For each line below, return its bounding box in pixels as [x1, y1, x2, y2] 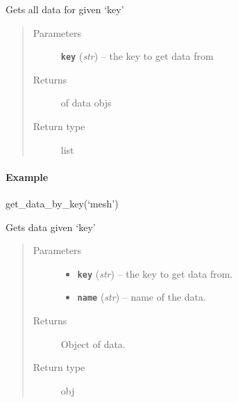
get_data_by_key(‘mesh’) [6, 196, 119, 211]
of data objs [60, 95, 112, 110]
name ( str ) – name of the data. [77, 290, 206, 304]
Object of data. [60, 336, 126, 351]
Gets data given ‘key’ [6, 219, 96, 234]
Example [6, 169, 49, 184]
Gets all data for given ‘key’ [6, 2, 124, 16]
